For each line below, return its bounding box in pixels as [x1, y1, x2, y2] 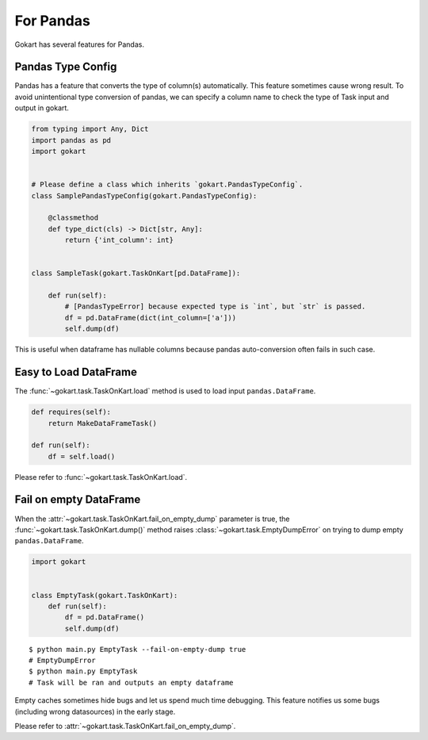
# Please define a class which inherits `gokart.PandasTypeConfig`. [31, 180, 304, 190]
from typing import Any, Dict [31, 125, 149, 134]
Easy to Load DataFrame [14, 366, 138, 379]
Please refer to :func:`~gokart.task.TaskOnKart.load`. [14, 472, 188, 481]
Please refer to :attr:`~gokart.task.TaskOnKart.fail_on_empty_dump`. [14, 722, 236, 731]
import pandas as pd [31, 136, 111, 144]
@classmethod [48, 213, 99, 222]
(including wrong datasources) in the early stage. [14, 707, 176, 716]
